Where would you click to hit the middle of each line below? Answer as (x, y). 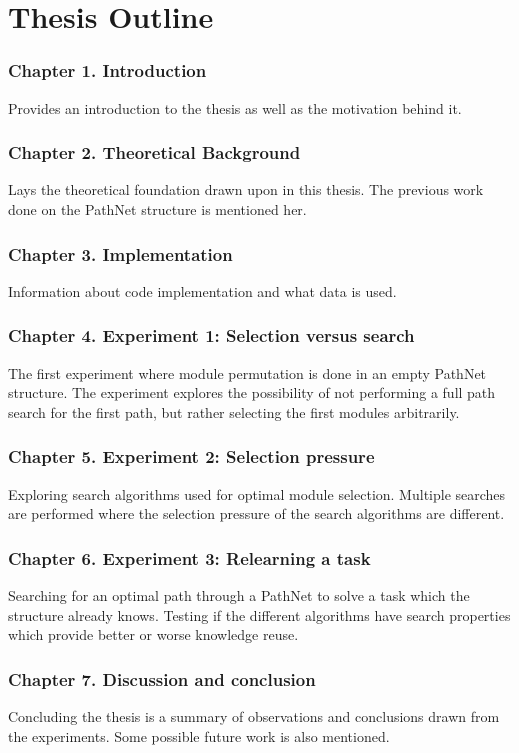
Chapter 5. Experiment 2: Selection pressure (191, 456)
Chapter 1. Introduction (107, 70)
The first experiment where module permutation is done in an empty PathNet (247, 372)
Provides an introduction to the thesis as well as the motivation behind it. (235, 107)
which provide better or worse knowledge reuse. (153, 634)
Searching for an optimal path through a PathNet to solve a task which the (239, 595)
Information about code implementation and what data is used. (202, 290)
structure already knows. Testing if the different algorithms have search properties (259, 614)
